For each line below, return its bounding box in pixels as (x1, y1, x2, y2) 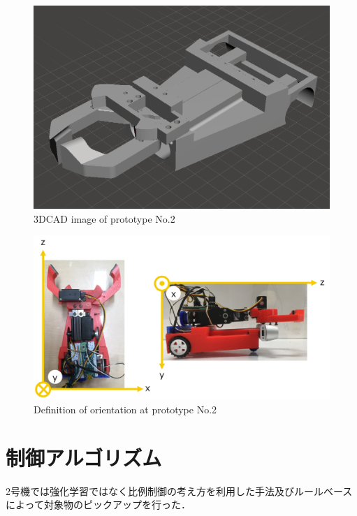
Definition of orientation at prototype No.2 (34, 402, 217, 417)
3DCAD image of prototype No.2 (34, 211, 175, 226)
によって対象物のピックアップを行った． (6, 497, 191, 512)
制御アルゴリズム (6, 443, 162, 471)
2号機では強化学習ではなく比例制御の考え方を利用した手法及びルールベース (6, 483, 353, 498)
